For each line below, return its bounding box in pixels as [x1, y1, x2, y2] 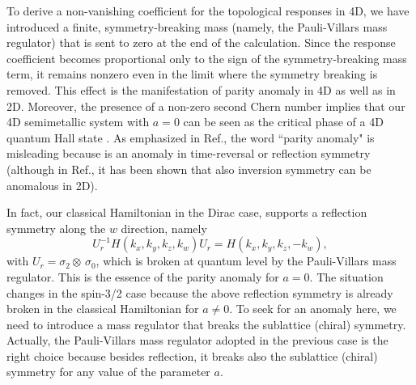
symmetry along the [6, 219, 106, 236]
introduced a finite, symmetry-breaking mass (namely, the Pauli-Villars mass [6, 18, 388, 35]
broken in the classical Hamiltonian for [6, 300, 199, 317]
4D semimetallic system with [6, 113, 150, 130]
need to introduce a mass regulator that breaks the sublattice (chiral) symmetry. [6, 315, 406, 332]
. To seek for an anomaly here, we [229, 300, 397, 317]
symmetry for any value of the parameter [6, 363, 210, 380]
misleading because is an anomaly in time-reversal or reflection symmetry [6, 145, 371, 162]
